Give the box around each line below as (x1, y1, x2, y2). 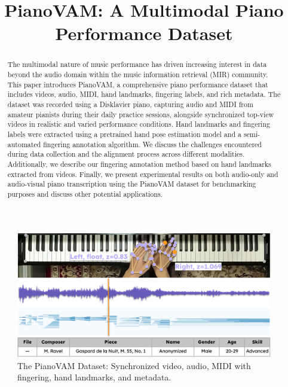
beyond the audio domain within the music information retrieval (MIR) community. (7, 69, 268, 80)
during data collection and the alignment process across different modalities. (7, 149, 245, 159)
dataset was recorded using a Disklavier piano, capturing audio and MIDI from (7, 99, 253, 109)
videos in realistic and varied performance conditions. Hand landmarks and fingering (7, 119, 270, 129)
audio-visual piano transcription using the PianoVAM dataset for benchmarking (7, 179, 256, 189)
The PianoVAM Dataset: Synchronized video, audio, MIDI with (17, 359, 251, 371)
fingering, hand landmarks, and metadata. (17, 371, 171, 383)
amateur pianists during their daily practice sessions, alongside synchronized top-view (7, 109, 274, 119)
